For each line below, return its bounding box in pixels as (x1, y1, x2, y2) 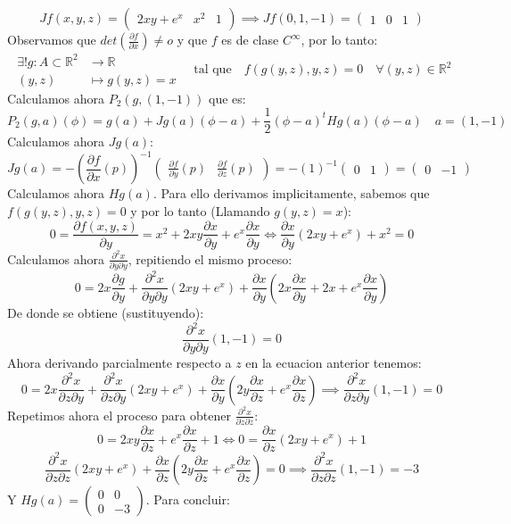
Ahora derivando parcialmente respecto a (7, 353, 232, 372)
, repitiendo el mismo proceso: (128, 249, 293, 268)
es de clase (221, 30, 279, 48)
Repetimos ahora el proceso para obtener (7, 405, 231, 424)
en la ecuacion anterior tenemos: (245, 353, 422, 372)
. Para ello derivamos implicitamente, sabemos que (152, 184, 430, 203)
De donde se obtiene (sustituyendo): (7, 303, 204, 321)
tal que (194, 63, 232, 77)
